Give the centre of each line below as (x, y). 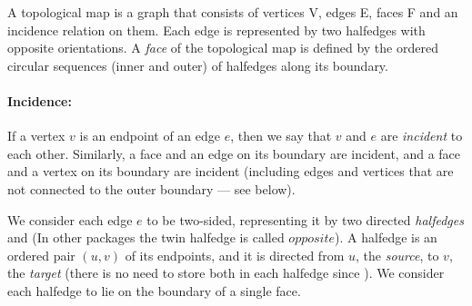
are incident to (422, 136)
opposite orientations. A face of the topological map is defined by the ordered (223, 48)
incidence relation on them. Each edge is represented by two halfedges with (216, 30)
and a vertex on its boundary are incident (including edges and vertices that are (231, 171)
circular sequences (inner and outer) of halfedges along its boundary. (198, 65)
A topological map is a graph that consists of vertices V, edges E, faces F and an (233, 12)
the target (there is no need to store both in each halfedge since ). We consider (226, 273)
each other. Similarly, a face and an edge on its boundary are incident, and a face (234, 153)
